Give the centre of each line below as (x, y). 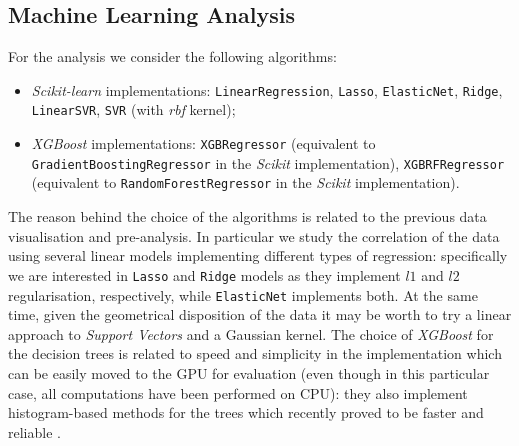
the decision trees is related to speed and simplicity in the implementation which (255, 353)
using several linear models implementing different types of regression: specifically (258, 255)
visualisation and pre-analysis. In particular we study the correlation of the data (254, 235)
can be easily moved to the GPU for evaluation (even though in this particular (249, 372)
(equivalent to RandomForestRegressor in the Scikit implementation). (245, 182)
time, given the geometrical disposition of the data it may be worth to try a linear (260, 314)
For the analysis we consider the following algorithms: (172, 56)
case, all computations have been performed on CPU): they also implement (238, 392)
